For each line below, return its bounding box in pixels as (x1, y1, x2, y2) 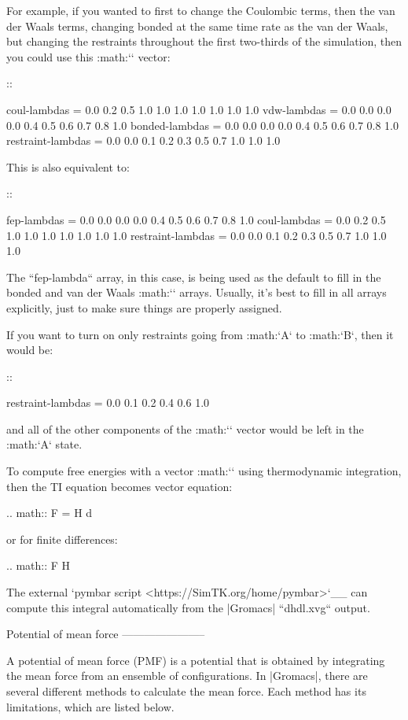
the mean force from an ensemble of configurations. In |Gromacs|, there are (6, 667, 368, 684)
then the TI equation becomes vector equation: (6, 478, 233, 494)
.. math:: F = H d (6, 504, 93, 521)
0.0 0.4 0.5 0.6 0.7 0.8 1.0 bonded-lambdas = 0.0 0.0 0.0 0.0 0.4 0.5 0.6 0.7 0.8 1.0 (6, 116, 399, 133)
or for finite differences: (6, 530, 118, 547)
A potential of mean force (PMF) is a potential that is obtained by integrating (6, 652, 385, 668)
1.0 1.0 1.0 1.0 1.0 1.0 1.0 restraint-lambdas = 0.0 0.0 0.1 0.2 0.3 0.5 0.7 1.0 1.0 (6, 227, 387, 243)
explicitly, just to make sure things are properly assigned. (6, 299, 282, 316)
